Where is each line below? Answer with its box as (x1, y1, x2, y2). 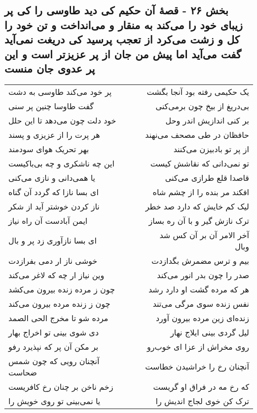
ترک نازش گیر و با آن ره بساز (148, 214, 249, 226)
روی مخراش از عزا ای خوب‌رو (147, 340, 249, 352)
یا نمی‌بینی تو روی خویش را (8, 395, 101, 407)
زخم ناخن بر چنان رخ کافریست (8, 380, 113, 392)
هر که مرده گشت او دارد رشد (148, 283, 249, 295)
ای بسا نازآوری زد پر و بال (8, 235, 97, 247)
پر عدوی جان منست (4, 60, 95, 76)
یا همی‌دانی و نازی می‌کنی (8, 171, 96, 183)
